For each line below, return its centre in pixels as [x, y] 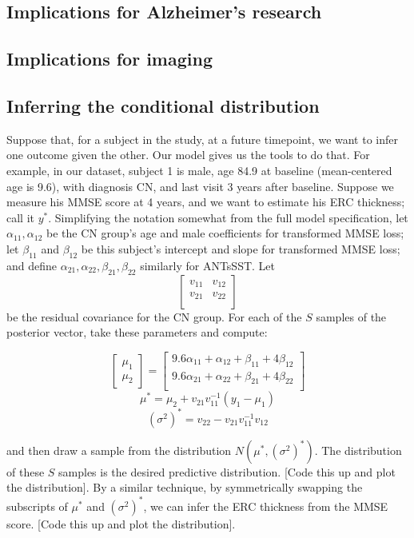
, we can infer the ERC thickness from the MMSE [266, 506]
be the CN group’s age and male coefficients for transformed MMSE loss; [225, 233]
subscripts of [37, 506]
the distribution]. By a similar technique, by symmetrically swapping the [185, 487]
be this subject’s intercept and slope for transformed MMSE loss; [241, 248]
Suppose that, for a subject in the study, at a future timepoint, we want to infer [202, 139]
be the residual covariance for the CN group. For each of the [154, 316]
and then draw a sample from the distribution [119, 450]
